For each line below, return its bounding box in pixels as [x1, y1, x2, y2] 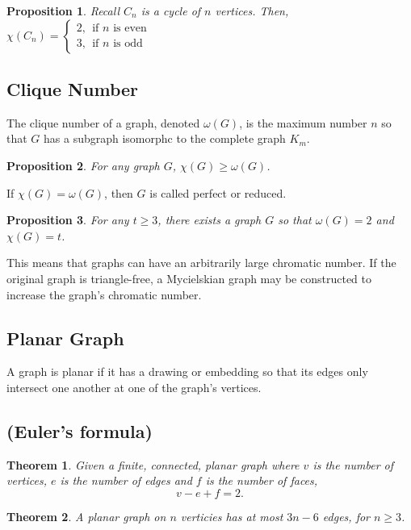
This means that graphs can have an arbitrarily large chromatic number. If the [6, 254, 396, 271]
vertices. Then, [215, 2, 289, 19]
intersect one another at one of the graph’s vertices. [6, 378, 262, 395]
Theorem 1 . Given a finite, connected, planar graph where [6, 456, 300, 473]
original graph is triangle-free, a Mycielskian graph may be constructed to [6, 269, 371, 286]
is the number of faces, [205, 472, 318, 489]
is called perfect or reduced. [149, 184, 287, 201]
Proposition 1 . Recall [6, 2, 120, 19]
